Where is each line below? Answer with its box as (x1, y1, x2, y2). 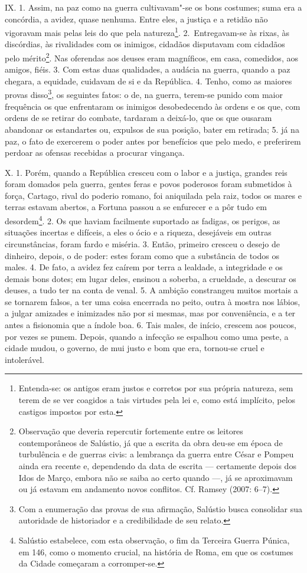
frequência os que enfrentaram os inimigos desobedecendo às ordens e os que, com (5, 100, 301, 112)
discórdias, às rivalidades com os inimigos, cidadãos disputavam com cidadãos (5, 38, 285, 50)
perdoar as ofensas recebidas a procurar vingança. (5, 146, 185, 159)
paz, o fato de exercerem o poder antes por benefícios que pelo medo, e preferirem (5, 135, 301, 147)
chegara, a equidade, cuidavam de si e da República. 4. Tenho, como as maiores (5, 74, 292, 87)
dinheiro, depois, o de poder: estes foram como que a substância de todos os (5, 249, 279, 261)
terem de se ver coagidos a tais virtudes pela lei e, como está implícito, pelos (18, 394, 296, 406)
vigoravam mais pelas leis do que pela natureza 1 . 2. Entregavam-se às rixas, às (5, 25, 289, 38)
